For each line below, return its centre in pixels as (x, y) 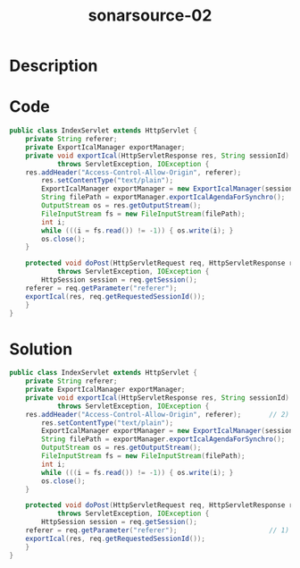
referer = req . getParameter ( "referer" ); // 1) (158, 530)
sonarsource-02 (150, 16)
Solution (41, 349)
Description (54, 66)
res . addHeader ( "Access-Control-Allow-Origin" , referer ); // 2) (158, 414)
